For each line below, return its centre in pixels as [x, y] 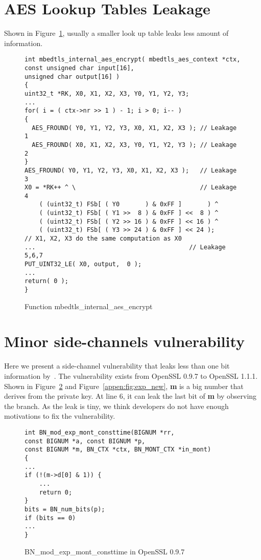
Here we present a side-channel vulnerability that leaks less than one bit [117, 366]
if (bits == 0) [50, 518]
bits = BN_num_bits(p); [65, 509]
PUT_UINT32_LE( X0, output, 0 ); [83, 264]
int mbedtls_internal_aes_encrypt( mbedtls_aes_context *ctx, [133, 60]
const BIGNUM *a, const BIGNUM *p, [85, 441]
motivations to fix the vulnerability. [60, 416]
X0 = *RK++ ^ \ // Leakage [131, 188]
